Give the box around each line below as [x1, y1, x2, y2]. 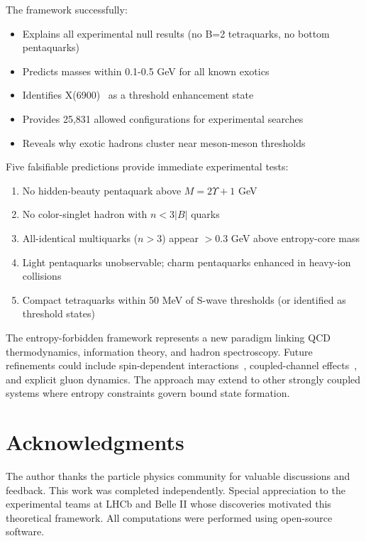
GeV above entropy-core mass [231, 230, 360, 245]
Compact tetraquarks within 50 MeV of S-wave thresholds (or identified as [22, 292, 346, 307]
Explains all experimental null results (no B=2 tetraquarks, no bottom [22, 26, 330, 40]
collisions [22, 268, 62, 283]
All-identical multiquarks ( [22, 230, 138, 245]
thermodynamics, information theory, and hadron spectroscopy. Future [6, 344, 313, 359]
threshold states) [22, 306, 95, 321]
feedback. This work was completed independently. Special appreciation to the [6, 482, 345, 497]
